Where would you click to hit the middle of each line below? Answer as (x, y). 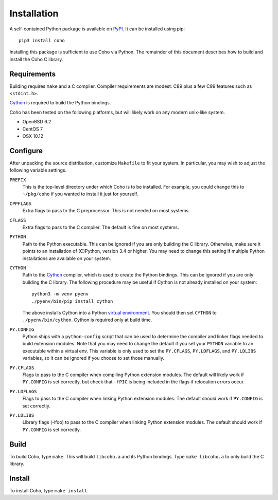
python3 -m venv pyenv (60, 294)
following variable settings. (38, 170)
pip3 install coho (42, 40)
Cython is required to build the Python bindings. (60, 103)
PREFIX (18, 180)
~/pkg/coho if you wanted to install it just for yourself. (80, 194)
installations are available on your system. (67, 258)
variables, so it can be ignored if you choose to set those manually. (93, 358)
